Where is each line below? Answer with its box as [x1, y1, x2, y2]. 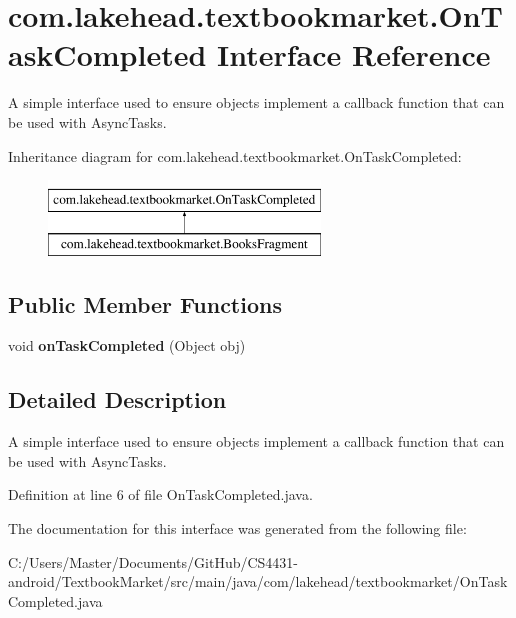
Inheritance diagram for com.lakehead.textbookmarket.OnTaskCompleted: [8, 145, 462, 166]
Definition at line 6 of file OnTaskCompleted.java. [8, 484, 313, 505]
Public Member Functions [8, 288, 282, 319]
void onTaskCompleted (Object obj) [8, 335, 246, 356]
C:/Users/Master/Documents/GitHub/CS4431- [8, 551, 299, 572]
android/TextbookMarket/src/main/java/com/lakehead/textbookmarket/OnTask [8, 571, 508, 592]
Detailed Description [8, 384, 227, 415]
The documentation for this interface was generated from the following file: [8, 518, 467, 539]
